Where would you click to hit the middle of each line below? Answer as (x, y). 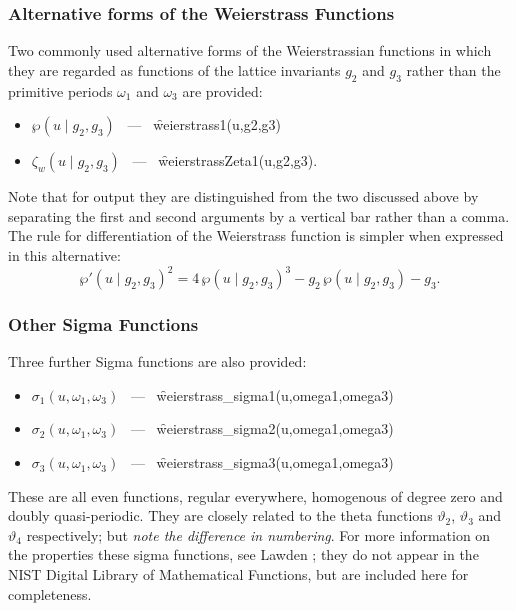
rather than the (453, 69)
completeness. (50, 593)
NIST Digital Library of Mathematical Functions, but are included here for (238, 574)
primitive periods (60, 90)
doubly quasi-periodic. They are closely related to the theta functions (220, 515)
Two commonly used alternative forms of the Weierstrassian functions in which (250, 50)
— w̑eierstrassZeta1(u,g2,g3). (225, 160)
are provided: (222, 90)
